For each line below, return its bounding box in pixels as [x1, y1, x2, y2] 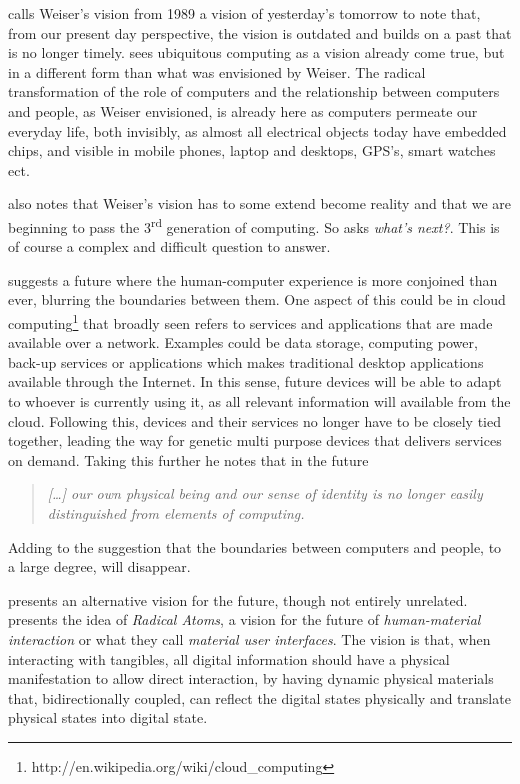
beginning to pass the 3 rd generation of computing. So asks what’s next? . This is [8, 213, 500, 237]
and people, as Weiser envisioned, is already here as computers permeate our [8, 100, 478, 121]
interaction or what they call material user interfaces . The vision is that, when [8, 628, 491, 649]
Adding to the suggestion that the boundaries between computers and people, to [8, 536, 502, 557]
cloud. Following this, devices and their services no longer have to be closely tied [8, 410, 502, 431]
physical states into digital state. [8, 707, 208, 728]
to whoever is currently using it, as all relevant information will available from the [8, 391, 511, 411]
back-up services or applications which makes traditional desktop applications [8, 351, 484, 372]
